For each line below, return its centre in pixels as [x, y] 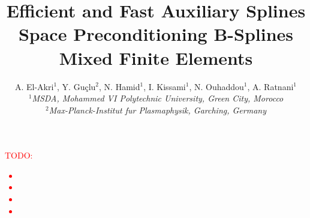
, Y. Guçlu [76, 86]
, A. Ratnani [270, 86]
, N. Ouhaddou [216, 86]
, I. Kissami [165, 86]
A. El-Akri [34, 86]
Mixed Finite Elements [156, 57]
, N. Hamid [120, 86]
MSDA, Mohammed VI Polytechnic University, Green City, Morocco [158, 98]
